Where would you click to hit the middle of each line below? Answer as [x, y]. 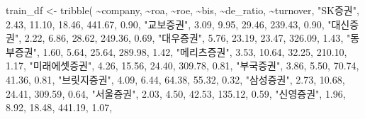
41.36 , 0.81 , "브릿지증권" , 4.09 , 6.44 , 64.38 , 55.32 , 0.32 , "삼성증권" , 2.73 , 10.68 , [175, 79]
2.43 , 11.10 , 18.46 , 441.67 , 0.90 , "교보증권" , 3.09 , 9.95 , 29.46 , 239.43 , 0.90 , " [169, 24]
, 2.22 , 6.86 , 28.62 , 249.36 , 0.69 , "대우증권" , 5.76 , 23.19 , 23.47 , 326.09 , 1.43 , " [185, 38]
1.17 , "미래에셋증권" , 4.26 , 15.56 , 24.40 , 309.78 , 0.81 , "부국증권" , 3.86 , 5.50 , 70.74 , [182, 66]
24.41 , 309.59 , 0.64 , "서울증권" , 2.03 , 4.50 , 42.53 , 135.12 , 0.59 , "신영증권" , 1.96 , [176, 93]
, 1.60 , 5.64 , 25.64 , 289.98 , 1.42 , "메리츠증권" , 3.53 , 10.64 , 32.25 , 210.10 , [192, 51]
